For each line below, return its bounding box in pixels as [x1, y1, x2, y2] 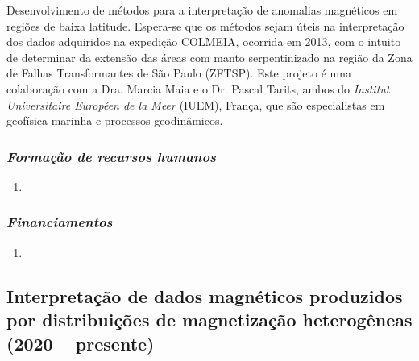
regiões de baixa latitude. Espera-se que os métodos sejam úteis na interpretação [6, 17, 404, 34]
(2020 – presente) [6, 330, 155, 355]
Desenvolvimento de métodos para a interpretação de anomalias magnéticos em [6, 2, 398, 18]
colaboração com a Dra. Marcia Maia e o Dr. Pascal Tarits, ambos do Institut [6, 80, 390, 97]
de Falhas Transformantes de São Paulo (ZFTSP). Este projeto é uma [6, 64, 352, 81]
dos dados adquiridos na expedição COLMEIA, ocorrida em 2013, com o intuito [6, 33, 401, 50]
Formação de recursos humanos [6, 146, 217, 166]
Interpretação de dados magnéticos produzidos [6, 283, 403, 308]
